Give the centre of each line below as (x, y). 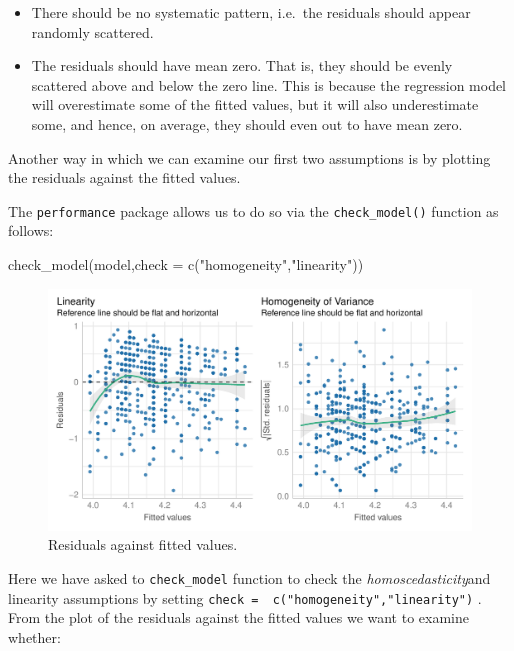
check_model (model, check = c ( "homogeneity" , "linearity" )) (186, 264)
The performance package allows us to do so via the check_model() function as (253, 210)
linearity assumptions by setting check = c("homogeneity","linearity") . (245, 597)
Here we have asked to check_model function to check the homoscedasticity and (249, 578)
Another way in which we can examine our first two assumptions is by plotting (249, 157)
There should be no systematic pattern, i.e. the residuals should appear (251, 12)
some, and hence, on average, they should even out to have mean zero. (247, 123)
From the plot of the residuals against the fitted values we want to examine (238, 617)
